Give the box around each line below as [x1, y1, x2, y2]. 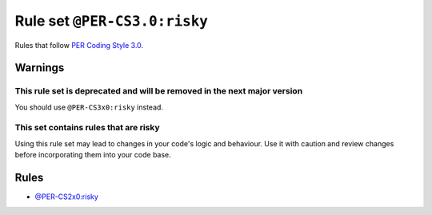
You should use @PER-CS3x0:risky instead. [14, 102, 164, 112]
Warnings [14, 61, 65, 75]
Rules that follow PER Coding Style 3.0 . [14, 40, 144, 50]
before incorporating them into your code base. [14, 150, 171, 160]
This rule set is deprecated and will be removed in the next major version [14, 86, 303, 97]
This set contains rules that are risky [14, 122, 160, 133]
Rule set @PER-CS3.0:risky [14, 12, 208, 30]
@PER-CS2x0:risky [34, 192, 99, 201]
